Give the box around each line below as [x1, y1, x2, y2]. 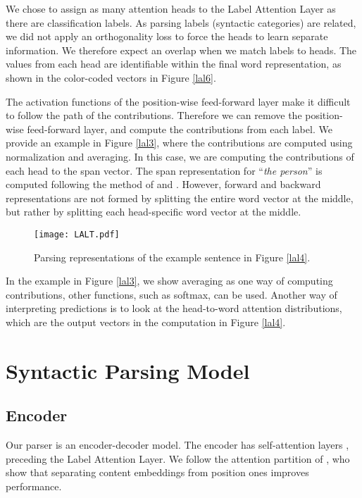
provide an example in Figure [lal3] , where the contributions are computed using [6, 135, 353, 150]
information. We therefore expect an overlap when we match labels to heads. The [6, 42, 357, 57]
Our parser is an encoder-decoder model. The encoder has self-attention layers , [6, 437, 349, 452]
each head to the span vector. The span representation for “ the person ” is [6, 163, 323, 178]
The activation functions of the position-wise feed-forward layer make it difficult [6, 94, 351, 108]
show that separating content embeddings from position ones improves [6, 465, 309, 480]
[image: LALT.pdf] [34, 229, 120, 239]
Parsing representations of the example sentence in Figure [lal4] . [34, 249, 311, 264]
